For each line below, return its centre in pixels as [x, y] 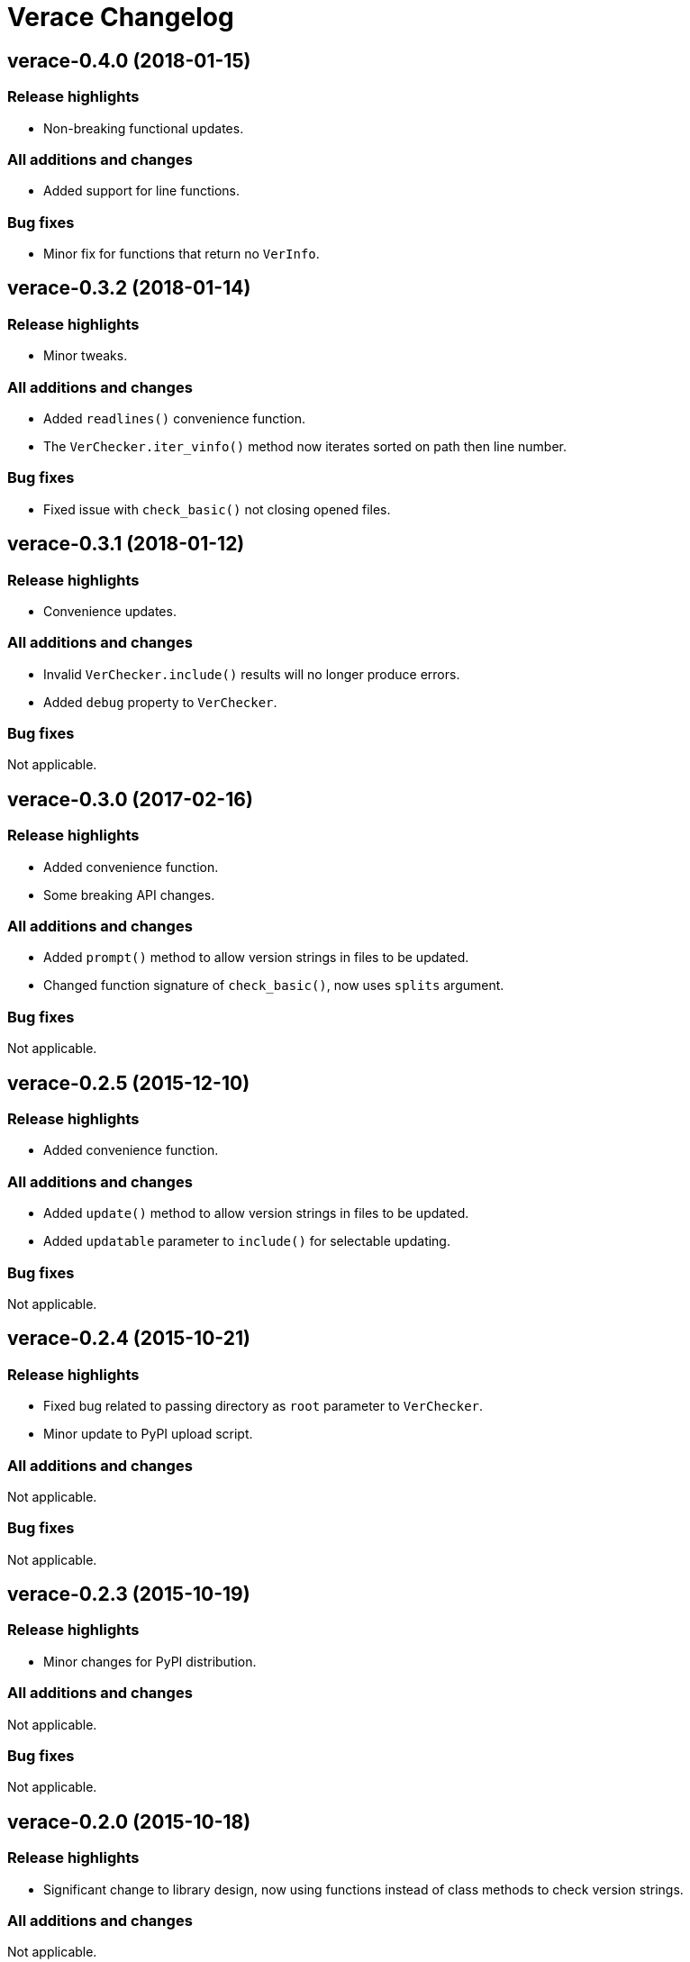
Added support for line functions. [142, 191]
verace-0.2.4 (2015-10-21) [129, 1339]
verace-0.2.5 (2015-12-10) [129, 1083]
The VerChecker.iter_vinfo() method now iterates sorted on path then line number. [305, 447]
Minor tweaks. [86, 356]
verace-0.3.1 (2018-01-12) [126, 544]
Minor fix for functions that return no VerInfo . [182, 254]
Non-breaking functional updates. [144, 128]
